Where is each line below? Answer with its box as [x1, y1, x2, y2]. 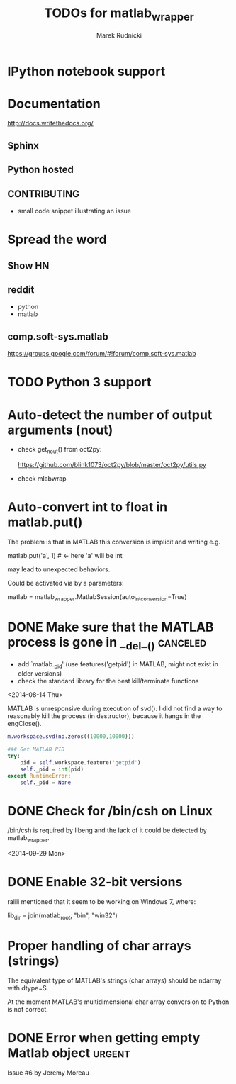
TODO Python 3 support [7, 374, 152, 391]
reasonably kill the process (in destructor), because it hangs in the [7, 712, 201, 720]
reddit [7, 284, 35, 296]
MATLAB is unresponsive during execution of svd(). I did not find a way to [7, 704, 223, 713]
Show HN [7, 259, 50, 272]
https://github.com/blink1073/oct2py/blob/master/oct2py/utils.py [17, 461, 207, 469]
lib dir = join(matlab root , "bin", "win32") [7, 911, 118, 921]
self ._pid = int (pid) [20, 766, 84, 773]
